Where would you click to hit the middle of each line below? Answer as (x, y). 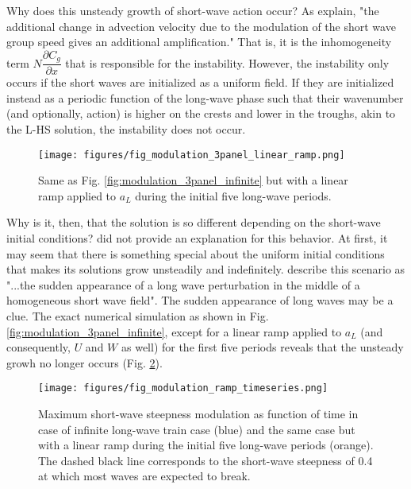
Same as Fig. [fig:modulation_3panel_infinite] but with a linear (193, 180)
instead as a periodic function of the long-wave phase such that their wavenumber (205, 97)
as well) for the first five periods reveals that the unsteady (262, 347)
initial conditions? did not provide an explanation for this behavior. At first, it (197, 238)
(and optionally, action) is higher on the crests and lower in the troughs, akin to (201, 113)
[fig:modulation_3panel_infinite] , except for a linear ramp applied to (174, 331)
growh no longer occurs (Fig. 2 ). (85, 362)
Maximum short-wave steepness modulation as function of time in (198, 414)
